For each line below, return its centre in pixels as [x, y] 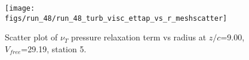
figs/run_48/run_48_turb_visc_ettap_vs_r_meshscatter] [116, 18]
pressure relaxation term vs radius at [139, 37]
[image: [20, 8]
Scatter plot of [31, 37]
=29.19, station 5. [54, 48]
